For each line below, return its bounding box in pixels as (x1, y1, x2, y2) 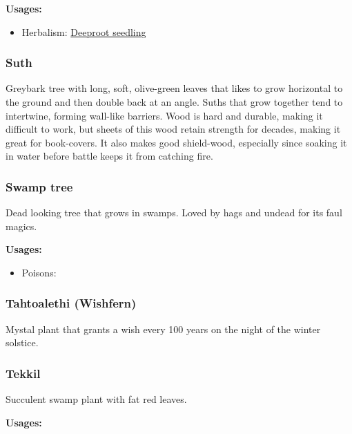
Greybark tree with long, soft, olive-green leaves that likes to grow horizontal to (6, 81, 343, 95)
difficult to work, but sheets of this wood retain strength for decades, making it (6, 122, 341, 136)
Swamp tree (6, 178, 73, 195)
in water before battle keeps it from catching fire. (6, 149, 213, 163)
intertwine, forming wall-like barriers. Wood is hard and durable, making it (6, 108, 323, 122)
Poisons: (21, 265, 57, 279)
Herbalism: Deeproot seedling (21, 24, 146, 39)
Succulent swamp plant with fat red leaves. (6, 392, 187, 406)
